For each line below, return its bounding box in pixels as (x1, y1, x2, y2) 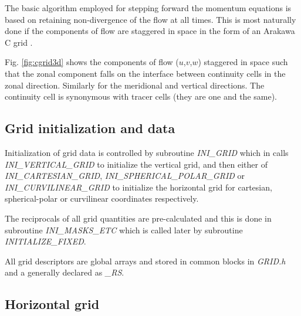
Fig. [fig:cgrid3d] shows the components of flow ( (5, 56, 179, 68)
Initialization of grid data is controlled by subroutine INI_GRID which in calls (5, 146, 289, 158)
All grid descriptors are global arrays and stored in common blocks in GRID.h (5, 254, 286, 267)
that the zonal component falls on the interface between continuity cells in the (5, 67, 286, 79)
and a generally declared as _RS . (5, 266, 124, 278)
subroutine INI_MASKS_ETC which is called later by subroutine (5, 223, 243, 236)
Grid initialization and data (5, 119, 175, 137)
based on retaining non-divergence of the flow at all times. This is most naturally (5, 13, 296, 25)
